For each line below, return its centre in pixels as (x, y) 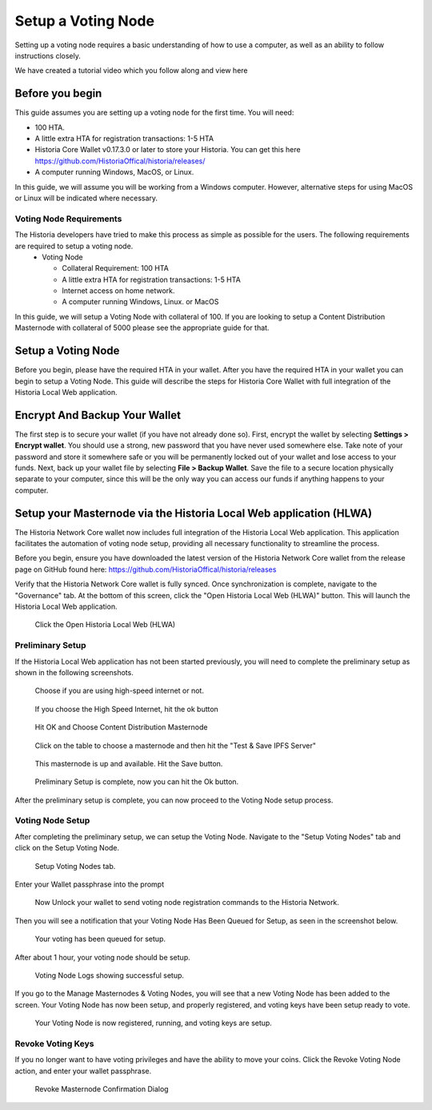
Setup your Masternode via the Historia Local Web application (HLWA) (193, 513)
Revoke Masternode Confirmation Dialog (102, 1089)
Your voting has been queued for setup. (100, 939)
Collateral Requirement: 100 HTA (116, 268)
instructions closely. (48, 55)
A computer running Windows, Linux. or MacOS (140, 302)
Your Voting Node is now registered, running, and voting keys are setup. (153, 1023)
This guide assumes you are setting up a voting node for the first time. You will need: (154, 113)
